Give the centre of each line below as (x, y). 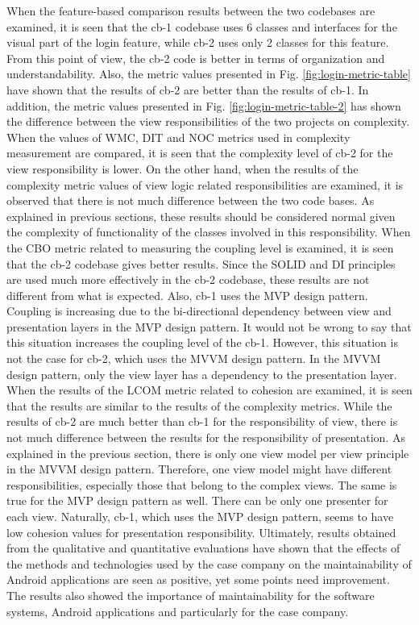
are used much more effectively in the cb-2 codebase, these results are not (188, 279)
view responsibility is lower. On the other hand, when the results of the (183, 168)
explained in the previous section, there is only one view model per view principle (208, 453)
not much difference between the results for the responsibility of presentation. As (206, 437)
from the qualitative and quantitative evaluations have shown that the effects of (203, 548)
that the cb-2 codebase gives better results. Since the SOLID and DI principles (201, 263)
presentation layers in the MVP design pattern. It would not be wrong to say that (209, 326)
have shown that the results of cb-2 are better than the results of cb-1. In (188, 89)
